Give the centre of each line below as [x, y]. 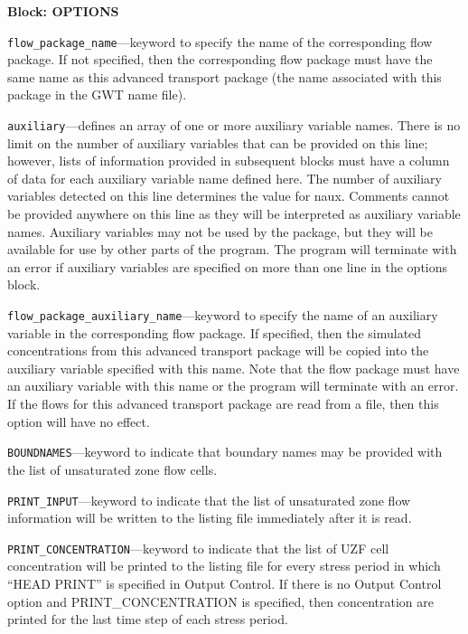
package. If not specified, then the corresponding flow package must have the [220, 59]
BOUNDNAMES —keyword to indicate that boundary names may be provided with [225, 452]
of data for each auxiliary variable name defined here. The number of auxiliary [225, 178]
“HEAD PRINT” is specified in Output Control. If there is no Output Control [225, 583]
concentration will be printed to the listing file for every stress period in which [224, 566]
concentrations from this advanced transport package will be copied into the [218, 350]
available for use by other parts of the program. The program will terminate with [232, 249]
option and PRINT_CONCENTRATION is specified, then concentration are [220, 601]
